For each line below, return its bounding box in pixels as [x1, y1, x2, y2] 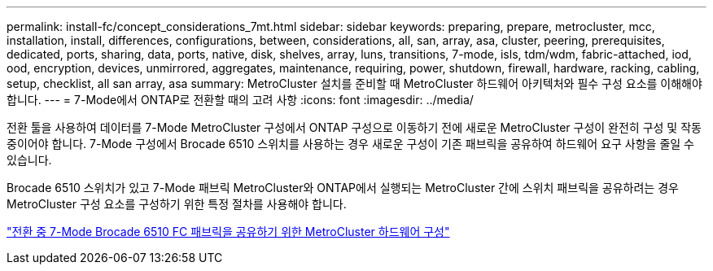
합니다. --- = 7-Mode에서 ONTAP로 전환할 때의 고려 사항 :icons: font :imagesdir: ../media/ [7, 93, 474, 107]
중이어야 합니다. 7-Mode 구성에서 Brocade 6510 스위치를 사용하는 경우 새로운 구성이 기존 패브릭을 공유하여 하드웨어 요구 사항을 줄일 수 [7, 137, 695, 151]
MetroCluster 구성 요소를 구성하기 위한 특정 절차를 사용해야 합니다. [7, 197, 347, 211]
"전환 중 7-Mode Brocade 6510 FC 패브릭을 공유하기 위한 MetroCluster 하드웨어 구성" [7, 225, 450, 238]
